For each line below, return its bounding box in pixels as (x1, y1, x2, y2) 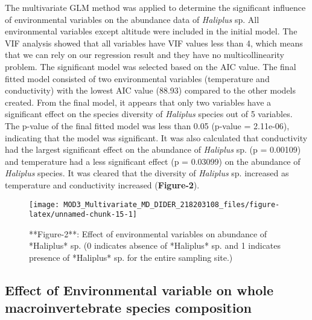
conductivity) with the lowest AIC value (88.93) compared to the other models (5, 84, 296, 97)
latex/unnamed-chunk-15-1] (29, 210, 137, 219)
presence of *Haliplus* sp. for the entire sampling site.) (29, 251, 233, 263)
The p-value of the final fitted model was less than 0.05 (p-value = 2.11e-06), (5, 119, 290, 132)
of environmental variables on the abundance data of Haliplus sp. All (5, 13, 259, 25)
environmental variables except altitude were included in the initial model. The (5, 25, 298, 37)
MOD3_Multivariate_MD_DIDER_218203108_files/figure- (63, 200, 280, 209)
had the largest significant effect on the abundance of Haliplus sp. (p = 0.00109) (5, 143, 301, 156)
